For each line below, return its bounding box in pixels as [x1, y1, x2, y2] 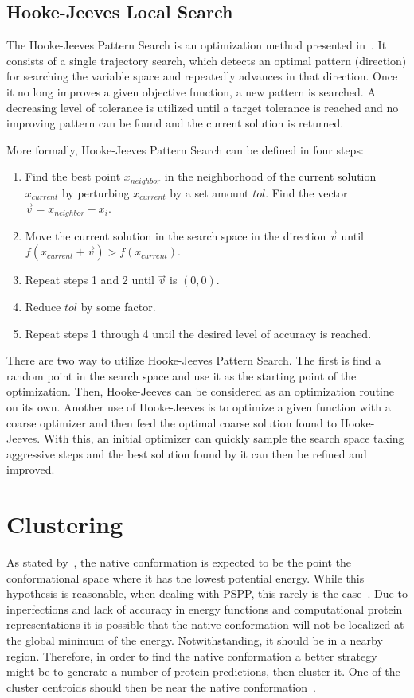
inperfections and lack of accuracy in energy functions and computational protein [6, 600, 403, 617]
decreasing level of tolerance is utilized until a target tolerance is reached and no [6, 99, 399, 115]
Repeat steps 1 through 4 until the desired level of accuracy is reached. [25, 325, 372, 341]
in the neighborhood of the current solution [164, 168, 377, 185]
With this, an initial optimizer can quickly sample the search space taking [43, 430, 404, 446]
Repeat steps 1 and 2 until [25, 271, 154, 288]
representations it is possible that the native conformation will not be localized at [6, 616, 404, 633]
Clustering [6, 508, 123, 540]
